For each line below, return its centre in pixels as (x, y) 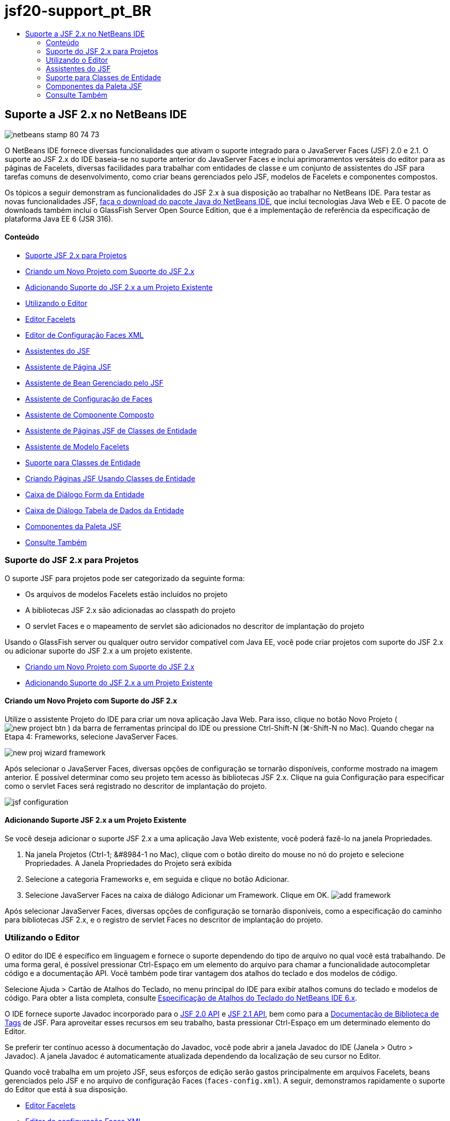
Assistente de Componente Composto (90, 414)
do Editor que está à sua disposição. (66, 1089)
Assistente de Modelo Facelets (77, 446)
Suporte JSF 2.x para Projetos (76, 255)
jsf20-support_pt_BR (78, 11)
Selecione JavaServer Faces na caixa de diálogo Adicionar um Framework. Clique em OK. (177, 895)
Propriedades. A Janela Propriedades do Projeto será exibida (129, 863)
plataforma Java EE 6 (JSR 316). (59, 219)
